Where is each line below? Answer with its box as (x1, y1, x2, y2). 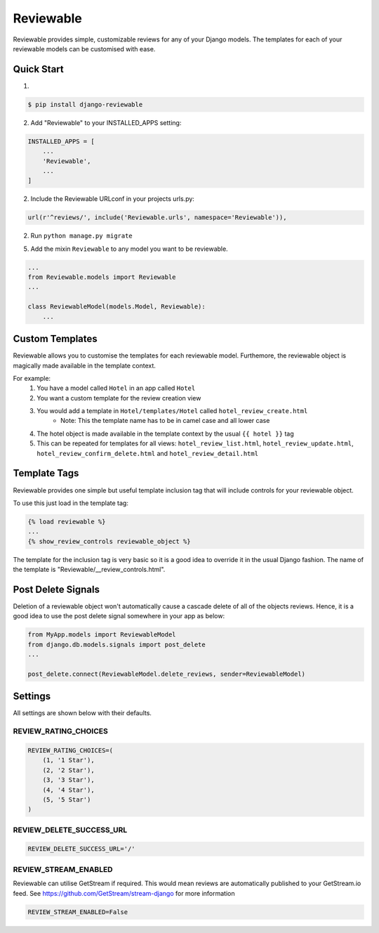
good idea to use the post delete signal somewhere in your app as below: (13, 612, 225, 620)
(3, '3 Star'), (42, 776, 95, 784)
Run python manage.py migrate (30, 232, 133, 240)
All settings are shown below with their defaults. (13, 709, 152, 717)
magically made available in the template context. (13, 361, 156, 370)
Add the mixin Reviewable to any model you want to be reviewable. (30, 244, 228, 253)
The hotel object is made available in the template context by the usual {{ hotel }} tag (36, 429, 294, 438)
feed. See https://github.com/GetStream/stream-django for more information (13, 889, 235, 897)
